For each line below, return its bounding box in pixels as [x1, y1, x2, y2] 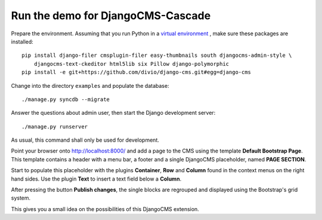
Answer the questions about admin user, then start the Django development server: [11, 109, 216, 117]
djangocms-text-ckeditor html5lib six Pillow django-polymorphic [33, 60, 230, 67]
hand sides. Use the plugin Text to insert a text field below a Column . [11, 175, 182, 182]
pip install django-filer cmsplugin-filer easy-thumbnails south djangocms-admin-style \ [21, 52, 292, 59]
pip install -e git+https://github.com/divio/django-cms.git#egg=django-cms [21, 69, 252, 76]
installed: [11, 38, 34, 45]
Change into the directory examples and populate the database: [11, 82, 169, 89]
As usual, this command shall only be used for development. [11, 136, 159, 143]
